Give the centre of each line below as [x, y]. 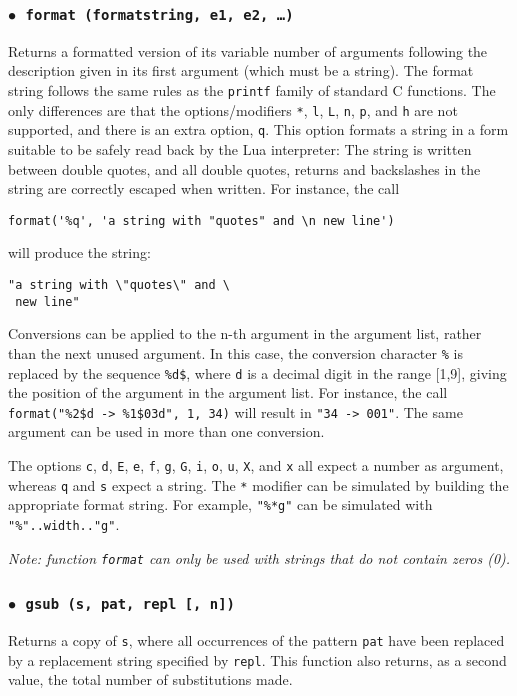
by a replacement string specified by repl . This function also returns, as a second [257, 659]
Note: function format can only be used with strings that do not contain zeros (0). [259, 557]
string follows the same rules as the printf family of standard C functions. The [252, 89]
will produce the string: [79, 252]
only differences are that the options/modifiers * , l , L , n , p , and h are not [233, 109]
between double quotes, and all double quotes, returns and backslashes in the [244, 168]
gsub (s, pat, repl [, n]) [130, 604]
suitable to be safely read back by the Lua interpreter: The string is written [240, 148]
